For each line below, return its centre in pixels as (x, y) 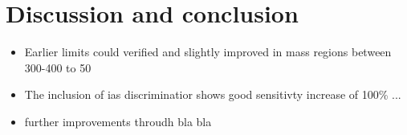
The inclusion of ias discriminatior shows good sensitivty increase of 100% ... (213, 94)
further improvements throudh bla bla (118, 121)
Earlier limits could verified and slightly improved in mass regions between (208, 52)
